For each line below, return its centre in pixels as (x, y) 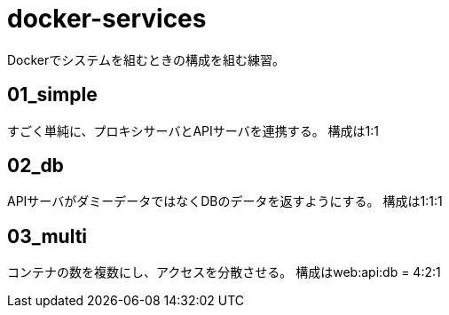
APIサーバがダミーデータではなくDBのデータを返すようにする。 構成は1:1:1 (225, 201)
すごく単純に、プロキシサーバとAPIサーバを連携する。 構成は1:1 (193, 130)
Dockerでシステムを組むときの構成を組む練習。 (146, 59)
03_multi (47, 236)
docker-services (107, 19)
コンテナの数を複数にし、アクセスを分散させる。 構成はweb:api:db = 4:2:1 (224, 272)
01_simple (52, 95)
